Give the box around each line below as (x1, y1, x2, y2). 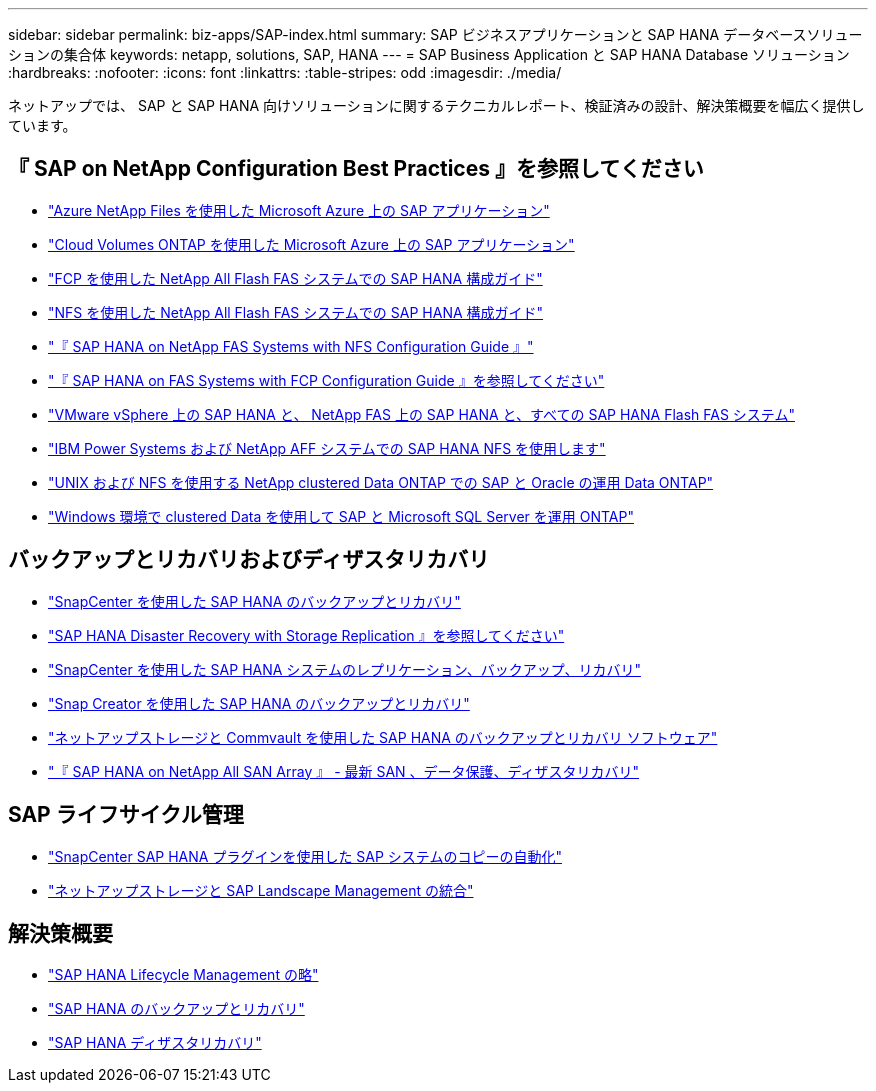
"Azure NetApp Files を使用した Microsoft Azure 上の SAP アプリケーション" (48, 201, 550, 219)
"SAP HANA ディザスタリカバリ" (48, 1034, 262, 1052)
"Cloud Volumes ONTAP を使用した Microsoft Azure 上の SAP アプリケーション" (48, 235, 575, 253)
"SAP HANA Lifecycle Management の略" (48, 966, 319, 984)
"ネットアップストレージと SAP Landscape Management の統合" (48, 881, 474, 899)
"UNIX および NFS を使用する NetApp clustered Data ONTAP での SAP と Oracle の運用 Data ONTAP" (48, 473, 714, 491)
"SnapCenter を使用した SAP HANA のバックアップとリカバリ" (48, 592, 461, 610)
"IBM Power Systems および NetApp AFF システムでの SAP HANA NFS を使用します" (48, 439, 606, 457)
